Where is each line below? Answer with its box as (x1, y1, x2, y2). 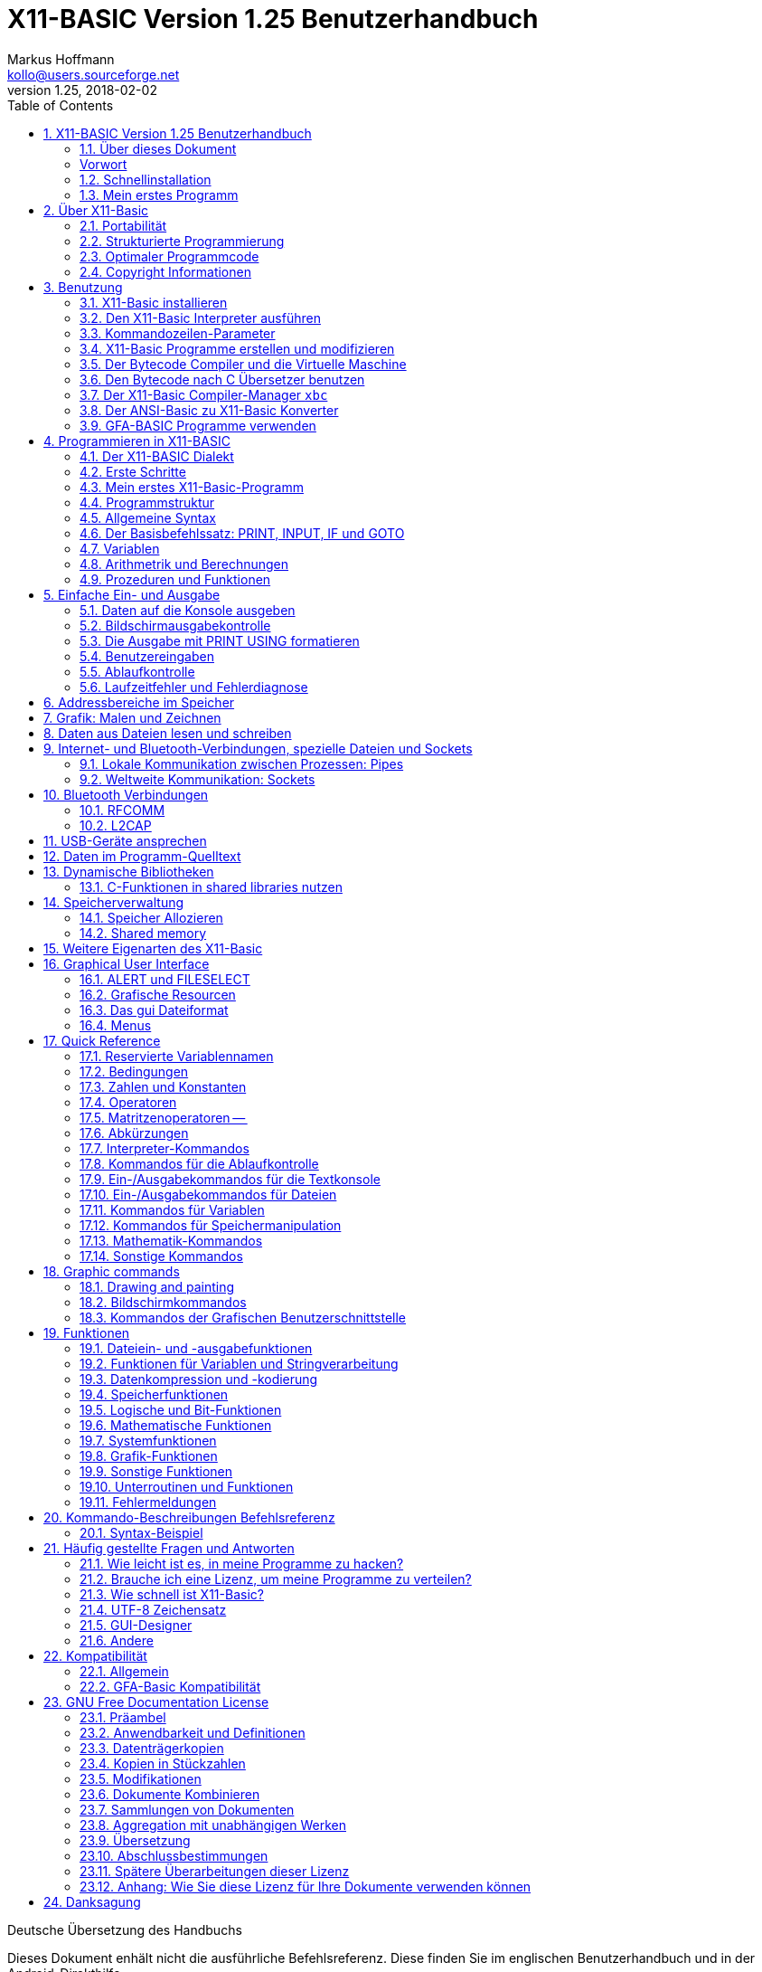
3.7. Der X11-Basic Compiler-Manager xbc (80, 386, 328, 403)
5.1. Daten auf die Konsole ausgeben (80, 602, 296, 618)
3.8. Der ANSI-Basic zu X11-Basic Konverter (80, 402, 339, 418)
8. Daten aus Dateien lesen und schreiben (43, 725, 292, 741)
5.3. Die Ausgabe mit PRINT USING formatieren (80, 632, 360, 649)
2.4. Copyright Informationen (80, 263, 251, 280)
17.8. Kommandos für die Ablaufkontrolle (80, 1155, 319, 1171)
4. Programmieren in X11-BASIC (43, 432, 230, 449)
